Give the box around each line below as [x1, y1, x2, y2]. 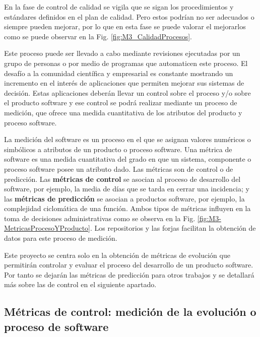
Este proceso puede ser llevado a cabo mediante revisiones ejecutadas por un [4, 48, 240, 58]
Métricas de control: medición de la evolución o [4, 304, 256, 319]
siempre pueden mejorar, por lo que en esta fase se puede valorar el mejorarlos [4, 21, 246, 32]
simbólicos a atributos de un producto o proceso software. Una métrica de [4, 144, 232, 154]
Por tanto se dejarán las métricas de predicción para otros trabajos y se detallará [4, 269, 254, 280]
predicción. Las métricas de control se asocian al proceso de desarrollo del [4, 173, 241, 184]
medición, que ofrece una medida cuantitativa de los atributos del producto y [4, 107, 242, 117]
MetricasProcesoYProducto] [4, 223, 91, 233]
